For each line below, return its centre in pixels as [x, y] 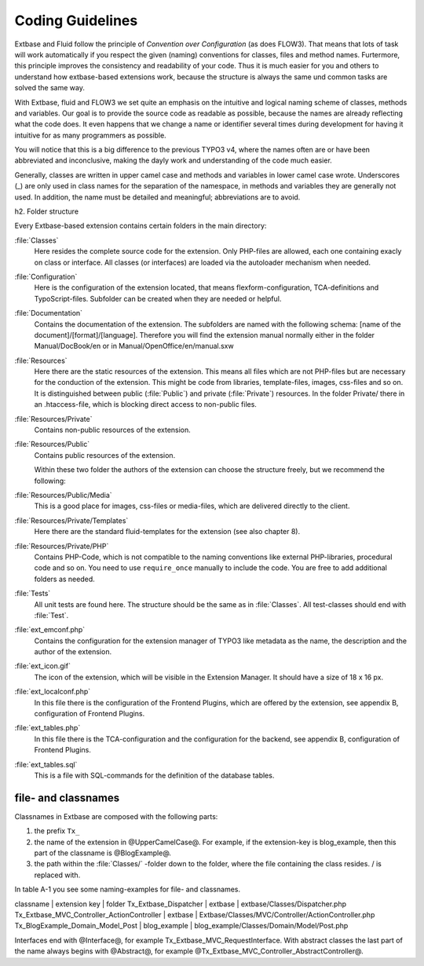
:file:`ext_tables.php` [48, 728]
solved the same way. [50, 88]
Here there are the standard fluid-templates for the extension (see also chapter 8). [167, 532]
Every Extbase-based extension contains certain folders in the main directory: [141, 226]
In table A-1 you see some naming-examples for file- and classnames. [128, 889]
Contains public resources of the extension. [105, 455]
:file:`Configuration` [46, 276]
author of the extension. [73, 652]
